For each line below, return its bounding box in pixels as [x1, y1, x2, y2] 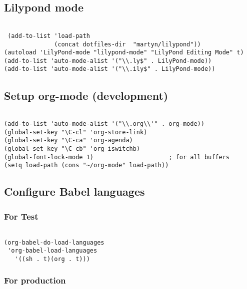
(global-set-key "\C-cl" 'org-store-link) [4, 128, 147, 136]
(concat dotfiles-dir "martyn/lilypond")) [54, 40, 201, 48]
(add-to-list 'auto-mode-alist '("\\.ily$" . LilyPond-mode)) [4, 65, 215, 73]
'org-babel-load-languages [7, 247, 97, 255]
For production [4, 274, 66, 287]
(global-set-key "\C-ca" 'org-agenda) [4, 137, 133, 144]
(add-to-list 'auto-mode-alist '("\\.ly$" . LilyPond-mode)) [4, 57, 212, 64]
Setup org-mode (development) [4, 87, 168, 103]
